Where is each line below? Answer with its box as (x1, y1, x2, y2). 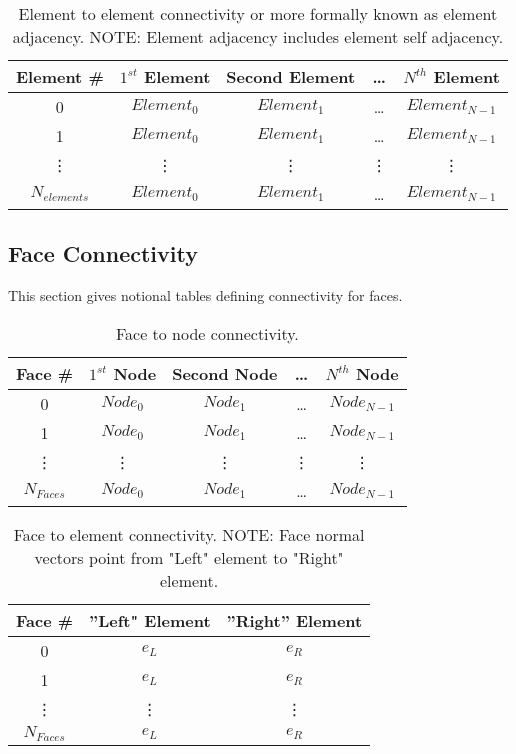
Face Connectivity (8, 238, 198, 269)
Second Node (172, 361, 278, 385)
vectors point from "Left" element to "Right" (34, 545, 344, 569)
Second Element (226, 65, 356, 88)
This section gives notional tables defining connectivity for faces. (8, 285, 403, 306)
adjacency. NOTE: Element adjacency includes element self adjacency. (12, 25, 504, 48)
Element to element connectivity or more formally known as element (18, 2, 498, 25)
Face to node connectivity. (115, 321, 299, 345)
